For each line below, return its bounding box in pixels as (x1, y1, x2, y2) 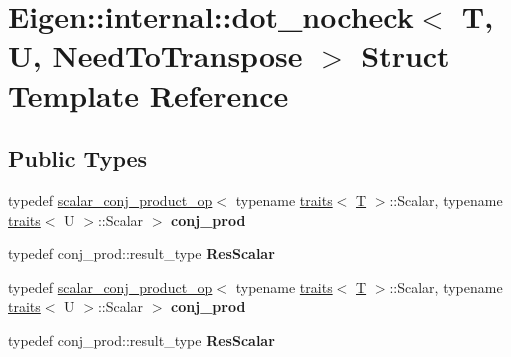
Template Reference (8, 74, 289, 115)
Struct (361, 35, 450, 76)
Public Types (8, 143, 148, 174)
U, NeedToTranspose (8, 35, 303, 76)
